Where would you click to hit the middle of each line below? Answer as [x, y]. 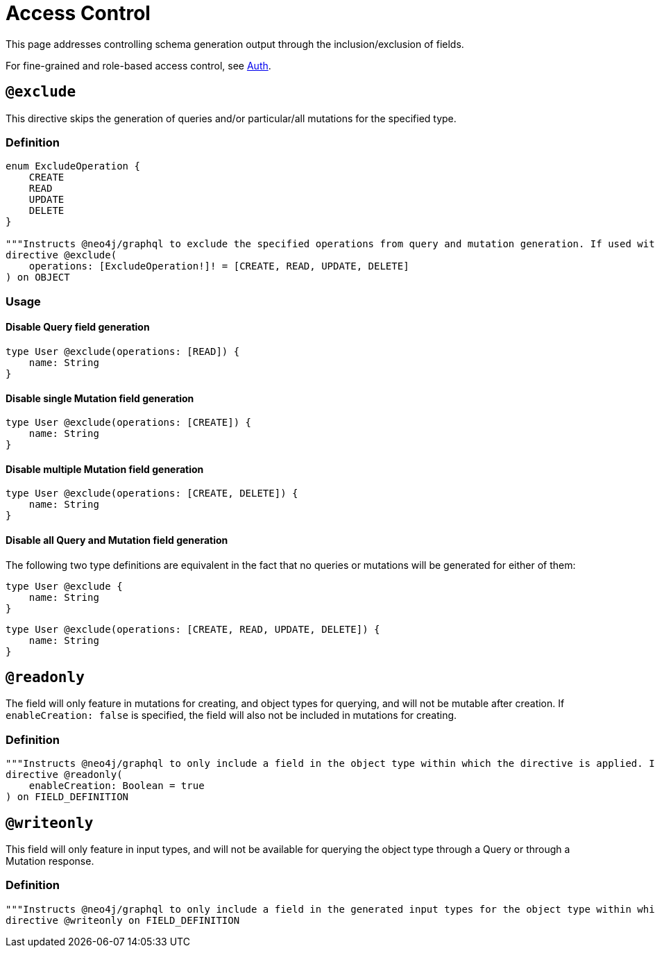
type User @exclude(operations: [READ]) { [123, 351]
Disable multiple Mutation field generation [105, 469]
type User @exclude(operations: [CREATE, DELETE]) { [152, 494]
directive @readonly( [64, 775]
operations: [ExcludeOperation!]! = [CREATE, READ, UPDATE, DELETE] [219, 266]
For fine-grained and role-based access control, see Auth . [138, 65]
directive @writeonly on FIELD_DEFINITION [123, 920]
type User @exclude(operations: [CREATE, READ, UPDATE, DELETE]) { [193, 629]
